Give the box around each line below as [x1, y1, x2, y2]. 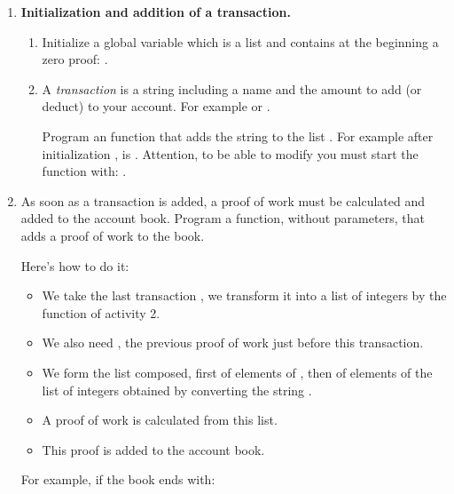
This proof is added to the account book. [42, 440, 265, 458]
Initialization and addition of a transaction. [20, 3, 291, 20]
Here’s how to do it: [20, 256, 129, 275]
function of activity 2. [42, 303, 160, 322]
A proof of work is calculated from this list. [42, 410, 278, 429]
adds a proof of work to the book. [20, 226, 205, 244]
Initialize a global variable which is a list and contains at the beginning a [42, 32, 439, 51]
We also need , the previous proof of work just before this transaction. [42, 333, 424, 352]
